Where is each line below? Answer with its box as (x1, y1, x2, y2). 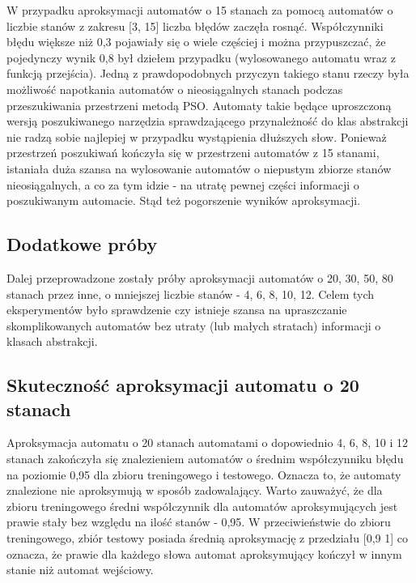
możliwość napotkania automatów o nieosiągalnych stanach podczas (6, 80, 343, 97)
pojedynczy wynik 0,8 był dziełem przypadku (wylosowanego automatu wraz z (6, 49, 396, 66)
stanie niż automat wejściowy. (6, 561, 154, 578)
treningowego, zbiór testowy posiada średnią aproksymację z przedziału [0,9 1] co (6, 530, 408, 547)
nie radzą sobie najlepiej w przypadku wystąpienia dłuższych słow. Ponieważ (6, 128, 387, 145)
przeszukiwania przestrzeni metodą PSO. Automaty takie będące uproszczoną (6, 96, 392, 113)
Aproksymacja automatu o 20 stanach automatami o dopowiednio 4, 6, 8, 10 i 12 (6, 434, 409, 451)
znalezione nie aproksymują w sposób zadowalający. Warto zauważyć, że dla (6, 482, 383, 499)
